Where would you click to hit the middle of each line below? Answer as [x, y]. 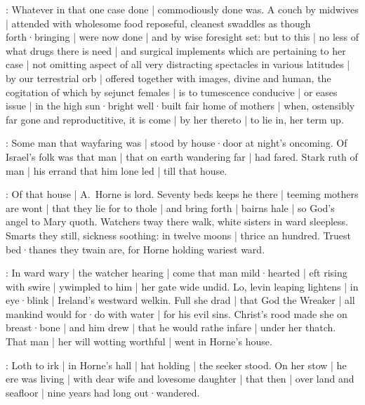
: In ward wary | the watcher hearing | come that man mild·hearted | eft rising [177, 273]
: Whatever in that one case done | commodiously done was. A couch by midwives [182, 9]
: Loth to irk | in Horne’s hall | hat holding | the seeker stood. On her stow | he [176, 365]
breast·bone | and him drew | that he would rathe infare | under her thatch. [171, 327]
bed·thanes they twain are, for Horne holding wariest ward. [135, 249]
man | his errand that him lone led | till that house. [117, 170]
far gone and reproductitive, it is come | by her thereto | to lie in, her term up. [175, 119]
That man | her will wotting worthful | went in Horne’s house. [139, 341]
